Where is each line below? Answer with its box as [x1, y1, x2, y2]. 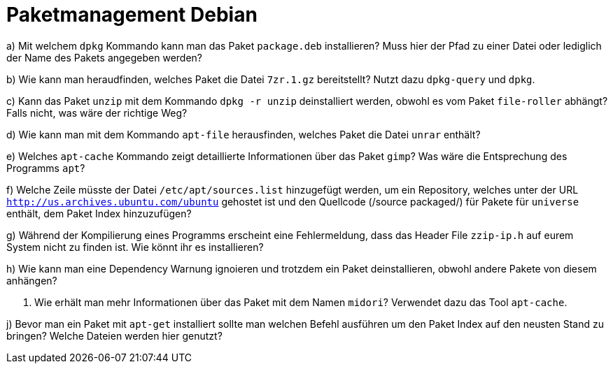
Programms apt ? [6, 161, 85, 174]
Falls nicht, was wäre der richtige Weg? [6, 106, 188, 119]
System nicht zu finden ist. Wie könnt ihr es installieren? [6, 240, 264, 253]
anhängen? [6, 274, 57, 287]
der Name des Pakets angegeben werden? [6, 51, 203, 64]
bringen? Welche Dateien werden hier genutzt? [6, 329, 223, 342]
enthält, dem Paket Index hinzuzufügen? [6, 207, 192, 219]
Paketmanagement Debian [6, 3, 258, 27]
